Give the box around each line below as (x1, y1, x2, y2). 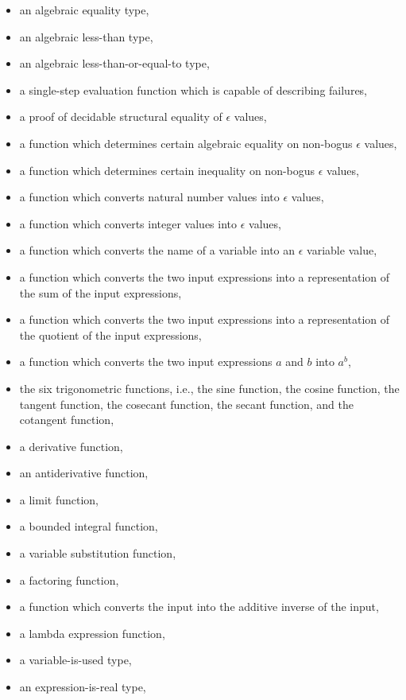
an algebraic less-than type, (19, 28, 153, 45)
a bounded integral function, (19, 518, 158, 535)
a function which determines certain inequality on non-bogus (19, 161, 315, 178)
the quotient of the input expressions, (19, 326, 202, 343)
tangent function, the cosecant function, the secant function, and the (19, 395, 354, 412)
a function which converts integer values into (19, 215, 238, 231)
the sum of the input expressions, (19, 284, 182, 301)
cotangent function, (19, 411, 114, 428)
